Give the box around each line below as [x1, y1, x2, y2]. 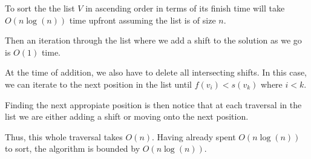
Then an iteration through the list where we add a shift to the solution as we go [5, 34, 302, 47]
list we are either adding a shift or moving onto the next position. [5, 110, 249, 123]
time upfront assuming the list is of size [69, 13, 216, 26]
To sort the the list [5, 2, 75, 14]
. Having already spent [152, 130, 236, 143]
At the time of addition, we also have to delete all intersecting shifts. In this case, [5, 66, 307, 79]
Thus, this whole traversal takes [5, 130, 123, 143]
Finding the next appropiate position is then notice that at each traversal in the [5, 98, 302, 111]
